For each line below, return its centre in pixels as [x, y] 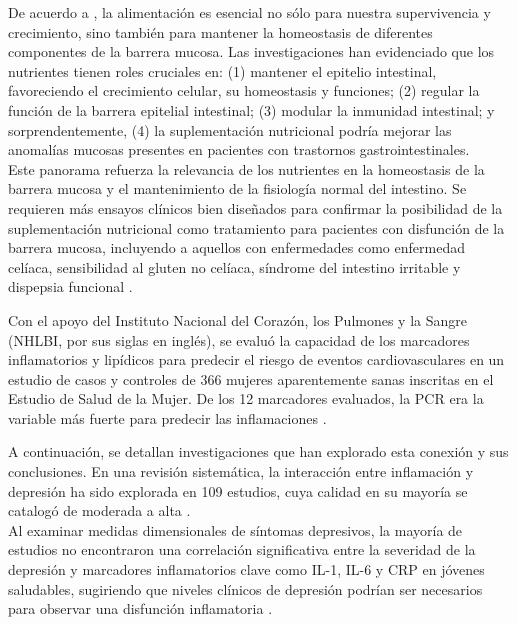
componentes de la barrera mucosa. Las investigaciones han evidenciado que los [251, 51]
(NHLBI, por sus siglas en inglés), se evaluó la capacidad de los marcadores [239, 339]
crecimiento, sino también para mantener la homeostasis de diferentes [220, 31]
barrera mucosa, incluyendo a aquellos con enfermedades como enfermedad [236, 247]
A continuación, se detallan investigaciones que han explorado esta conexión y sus [258, 451]
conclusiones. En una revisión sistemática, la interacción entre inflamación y [241, 471]
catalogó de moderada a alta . [99, 510]
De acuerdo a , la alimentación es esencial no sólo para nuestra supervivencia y [249, 12]
